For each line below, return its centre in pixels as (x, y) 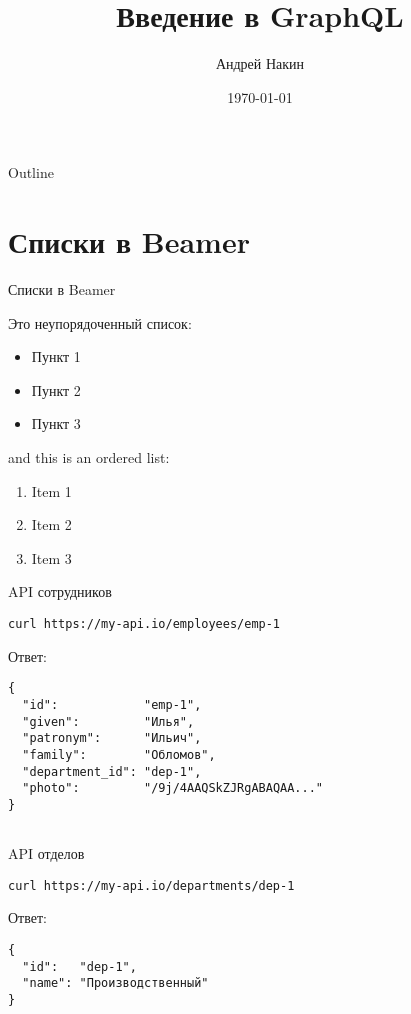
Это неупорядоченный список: (100, 322)
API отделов (46, 853)
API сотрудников (60, 591)
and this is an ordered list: (89, 457)
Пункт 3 (56, 423)
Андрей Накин (260, 63)
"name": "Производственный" (115, 983)
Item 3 (51, 557)
